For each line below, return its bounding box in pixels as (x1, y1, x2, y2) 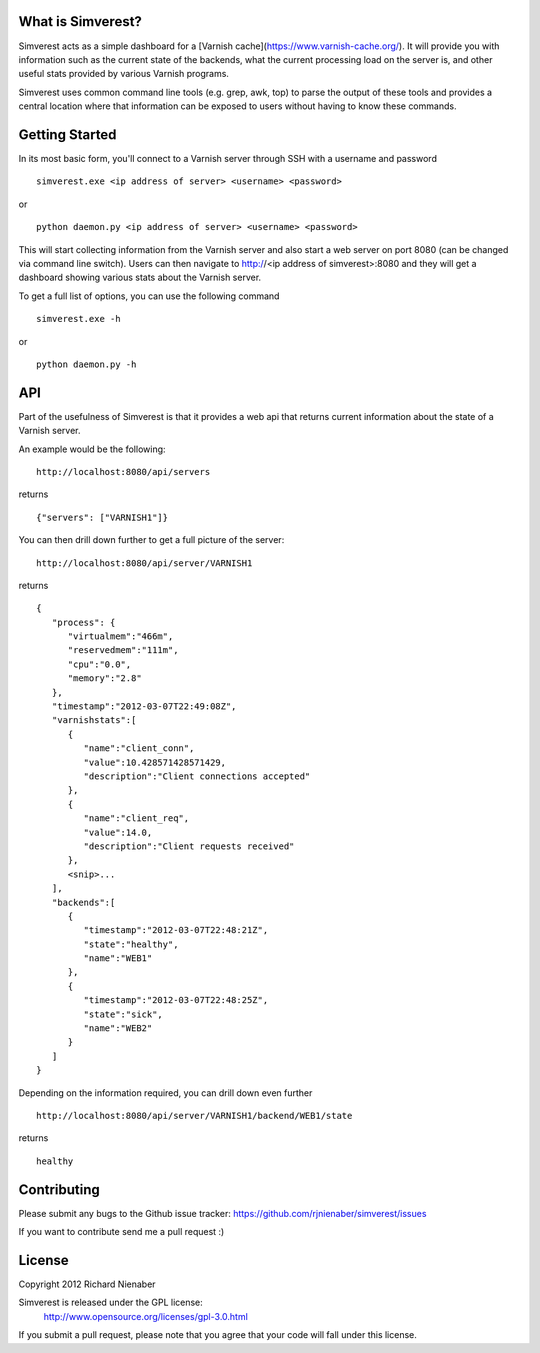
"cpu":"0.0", (67, 658, 132, 670)
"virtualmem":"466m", (67, 631, 174, 642)
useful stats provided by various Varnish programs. (18, 68, 230, 80)
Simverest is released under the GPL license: (18, 1296, 204, 1309)
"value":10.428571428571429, (83, 756, 227, 768)
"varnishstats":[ (51, 715, 137, 726)
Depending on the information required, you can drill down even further (18, 1086, 313, 1099)
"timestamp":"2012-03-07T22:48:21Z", (83, 925, 269, 936)
